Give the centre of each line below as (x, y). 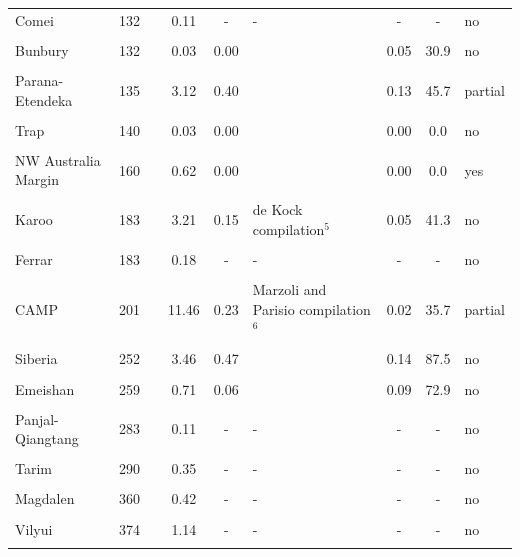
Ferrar (34, 259)
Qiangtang (47, 438)
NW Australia (58, 159)
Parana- (39, 79)
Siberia (36, 358)
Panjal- (37, 418)
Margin (37, 179)
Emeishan (45, 388)
